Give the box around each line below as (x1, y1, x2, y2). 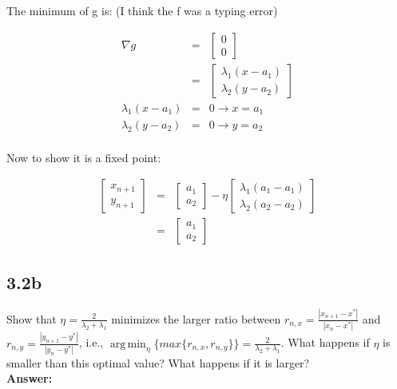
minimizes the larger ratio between (111, 310, 281, 327)
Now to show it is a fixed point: (6, 149, 161, 165)
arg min (109, 338, 146, 350)
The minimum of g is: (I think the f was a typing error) (6, 2, 278, 18)
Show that (6, 310, 57, 327)
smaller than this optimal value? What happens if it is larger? (6, 354, 310, 371)
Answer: (6, 370, 53, 387)
